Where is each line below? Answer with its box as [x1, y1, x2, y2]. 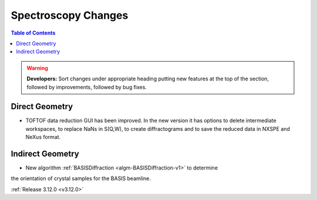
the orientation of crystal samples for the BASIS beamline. [11, 175, 151, 182]
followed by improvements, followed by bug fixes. [26, 83, 147, 90]
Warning [26, 65, 48, 72]
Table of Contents [11, 29, 56, 36]
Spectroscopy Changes [11, 9, 129, 22]
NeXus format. [25, 134, 61, 141]
